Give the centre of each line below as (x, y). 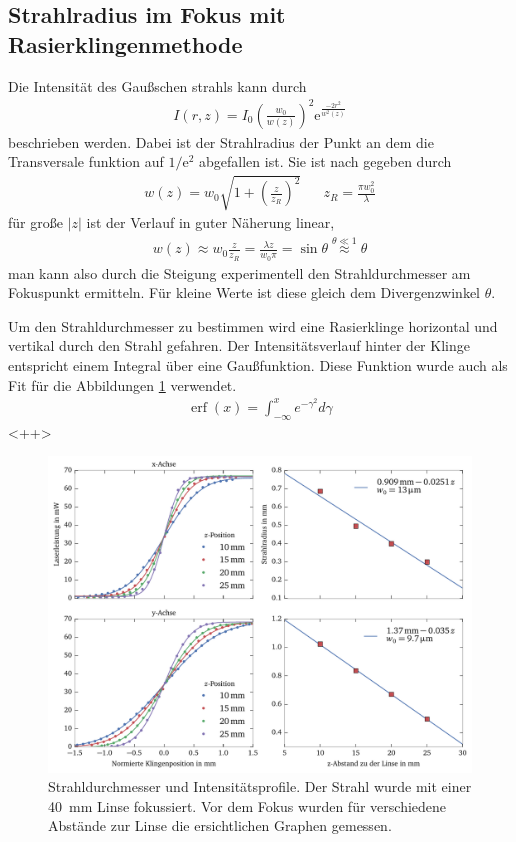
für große (35, 222)
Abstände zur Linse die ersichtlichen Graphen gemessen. (220, 825)
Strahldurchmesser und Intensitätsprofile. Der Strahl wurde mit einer (260, 786)
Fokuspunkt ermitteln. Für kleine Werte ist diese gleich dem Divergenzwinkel (244, 292)
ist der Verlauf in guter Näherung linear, (210, 222)
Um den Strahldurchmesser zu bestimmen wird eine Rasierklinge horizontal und (253, 325)
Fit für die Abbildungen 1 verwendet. (122, 384)
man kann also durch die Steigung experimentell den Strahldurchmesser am (239, 272)
